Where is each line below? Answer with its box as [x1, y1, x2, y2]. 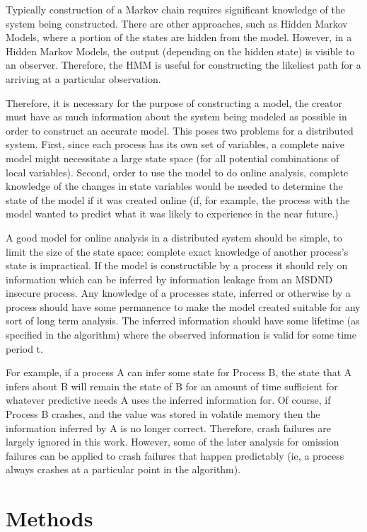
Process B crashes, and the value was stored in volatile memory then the [6, 407, 320, 421]
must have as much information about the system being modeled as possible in [6, 109, 347, 124]
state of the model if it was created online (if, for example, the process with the [6, 192, 350, 207]
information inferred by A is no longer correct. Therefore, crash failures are [6, 420, 331, 435]
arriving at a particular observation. [6, 71, 161, 86]
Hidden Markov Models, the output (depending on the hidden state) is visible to [6, 43, 355, 58]
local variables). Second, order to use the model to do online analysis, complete [6, 164, 349, 179]
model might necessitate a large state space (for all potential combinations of [6, 150, 339, 165]
